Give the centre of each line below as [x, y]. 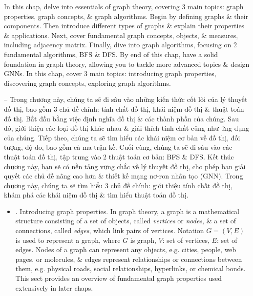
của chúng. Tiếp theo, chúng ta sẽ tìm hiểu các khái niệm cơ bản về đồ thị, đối [122, 137]
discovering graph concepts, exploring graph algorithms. [87, 83]
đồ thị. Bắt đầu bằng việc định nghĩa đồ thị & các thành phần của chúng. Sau [121, 118]
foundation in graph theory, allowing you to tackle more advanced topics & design [127, 64]
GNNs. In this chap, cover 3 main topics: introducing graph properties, [110, 73]
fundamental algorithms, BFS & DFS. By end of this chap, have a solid [111, 54]
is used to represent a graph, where [68, 240]
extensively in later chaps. [54, 287]
